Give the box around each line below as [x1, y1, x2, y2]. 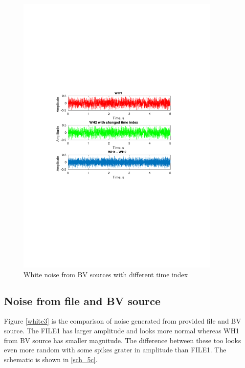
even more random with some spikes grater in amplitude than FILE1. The [4, 345, 226, 355]
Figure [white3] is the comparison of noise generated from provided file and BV [4, 316, 241, 326]
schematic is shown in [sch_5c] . [4, 354, 98, 364]
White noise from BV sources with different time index [23, 269, 188, 279]
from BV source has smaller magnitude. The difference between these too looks [4, 335, 241, 345]
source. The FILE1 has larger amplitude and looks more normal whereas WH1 [4, 325, 239, 335]
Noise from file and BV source [4, 293, 160, 308]
